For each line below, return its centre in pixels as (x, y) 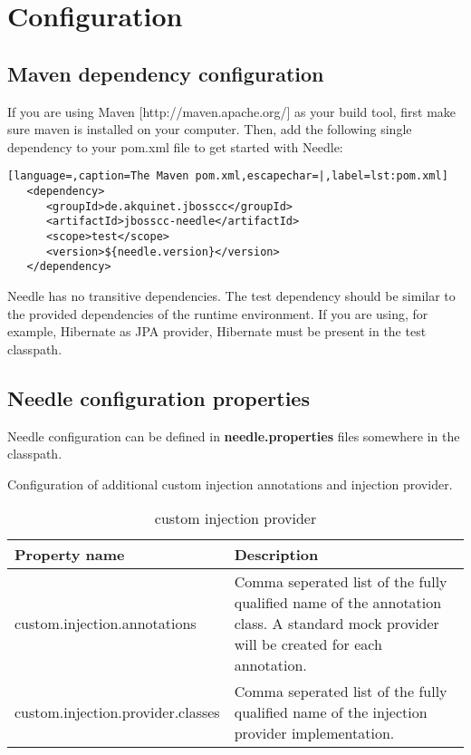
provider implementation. (314, 733)
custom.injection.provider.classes (117, 712)
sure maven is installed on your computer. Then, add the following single (210, 129)
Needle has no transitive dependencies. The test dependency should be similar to (231, 295)
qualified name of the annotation (338, 603)
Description (276, 555)
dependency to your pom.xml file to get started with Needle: (175, 146)
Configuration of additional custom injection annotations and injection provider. (230, 484)
